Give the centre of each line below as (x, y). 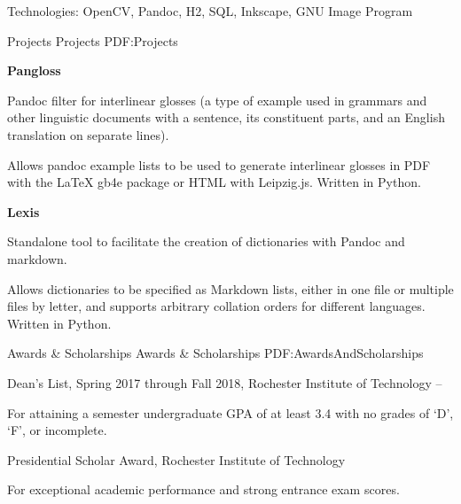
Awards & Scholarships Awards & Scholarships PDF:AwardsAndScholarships (215, 353)
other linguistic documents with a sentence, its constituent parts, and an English (226, 117)
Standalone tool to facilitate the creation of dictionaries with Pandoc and (206, 241)
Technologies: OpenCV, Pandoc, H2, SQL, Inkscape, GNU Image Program (210, 11)
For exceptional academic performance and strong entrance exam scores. (203, 489)
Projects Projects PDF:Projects (93, 40)
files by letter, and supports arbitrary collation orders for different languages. (216, 306)
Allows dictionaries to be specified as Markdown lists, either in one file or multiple (230, 288)
